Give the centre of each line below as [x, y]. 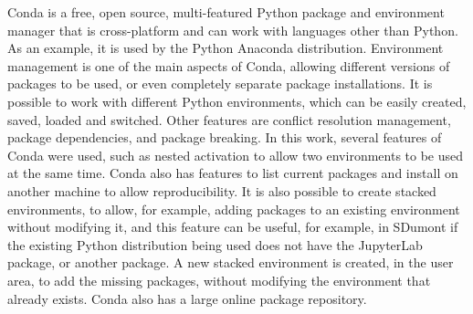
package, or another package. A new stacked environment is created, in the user [231, 262]
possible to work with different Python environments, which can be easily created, [237, 101]
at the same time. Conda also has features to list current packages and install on [233, 173]
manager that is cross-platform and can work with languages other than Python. [233, 30]
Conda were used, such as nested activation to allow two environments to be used [236, 155]
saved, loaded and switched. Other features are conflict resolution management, [229, 119]
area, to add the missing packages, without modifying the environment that [219, 280]
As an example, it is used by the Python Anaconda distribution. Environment [226, 48]
